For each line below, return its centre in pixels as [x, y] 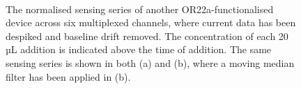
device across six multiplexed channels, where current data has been [151, 22]
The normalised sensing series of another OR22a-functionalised [140, 9]
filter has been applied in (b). [68, 76]
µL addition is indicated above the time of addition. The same [139, 49]
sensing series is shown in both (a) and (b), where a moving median [150, 62]
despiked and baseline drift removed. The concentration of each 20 [147, 36]
